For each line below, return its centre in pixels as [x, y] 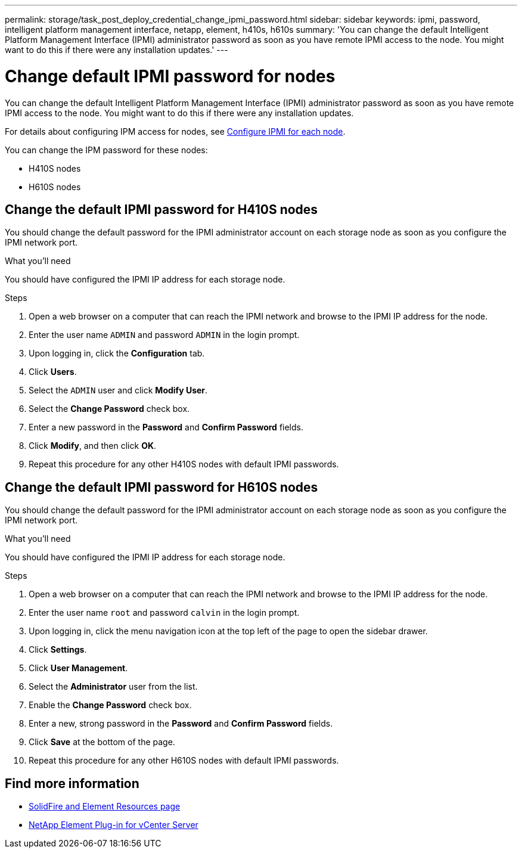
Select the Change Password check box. [109, 409]
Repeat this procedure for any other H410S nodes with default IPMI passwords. [184, 464]
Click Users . [53, 372]
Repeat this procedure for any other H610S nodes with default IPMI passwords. [184, 761]
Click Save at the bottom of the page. [102, 742]
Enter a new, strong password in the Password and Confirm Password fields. [181, 724]
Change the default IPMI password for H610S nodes [161, 487]
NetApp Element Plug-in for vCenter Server [114, 825]
